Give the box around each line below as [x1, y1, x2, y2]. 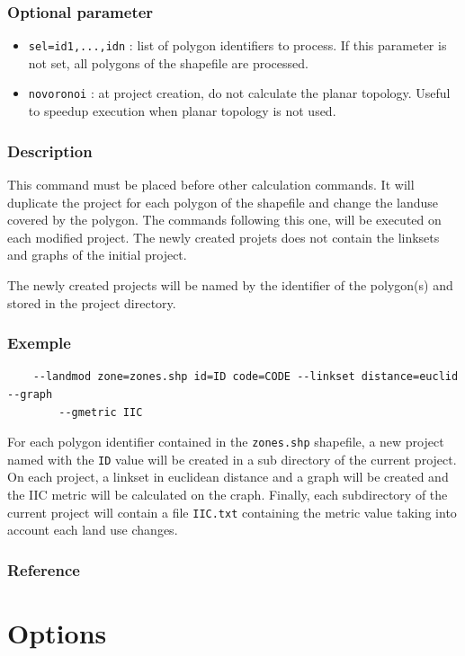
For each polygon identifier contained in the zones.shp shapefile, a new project [7, 432, 444, 451]
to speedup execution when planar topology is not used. [28, 102, 336, 120]
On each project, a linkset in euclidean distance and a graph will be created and [7, 467, 449, 486]
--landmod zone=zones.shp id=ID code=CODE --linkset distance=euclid [32, 370, 459, 384]
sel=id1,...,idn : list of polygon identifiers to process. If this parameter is [28, 36, 447, 55]
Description [7, 139, 93, 162]
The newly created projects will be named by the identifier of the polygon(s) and [7, 275, 453, 294]
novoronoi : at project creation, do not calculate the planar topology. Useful [28, 84, 451, 102]
